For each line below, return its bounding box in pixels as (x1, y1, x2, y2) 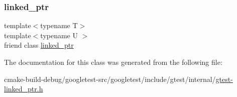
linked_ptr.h (4, 83, 43, 94)
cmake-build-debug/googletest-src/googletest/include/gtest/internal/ (4, 73, 216, 84)
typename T (40, 20, 78, 31)
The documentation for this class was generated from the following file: (4, 57, 222, 67)
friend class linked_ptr (4, 40, 74, 50)
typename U (40, 30, 78, 40)
